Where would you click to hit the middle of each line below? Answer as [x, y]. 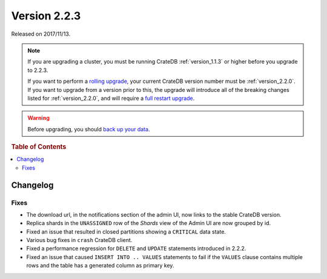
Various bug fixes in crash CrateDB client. [79, 240]
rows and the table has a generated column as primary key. [100, 266]
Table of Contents [39, 147]
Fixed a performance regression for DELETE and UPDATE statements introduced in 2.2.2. [136, 249]
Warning [38, 118]
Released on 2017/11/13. [41, 34]
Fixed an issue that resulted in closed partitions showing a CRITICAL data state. [126, 231]
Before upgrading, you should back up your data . [89, 129]
